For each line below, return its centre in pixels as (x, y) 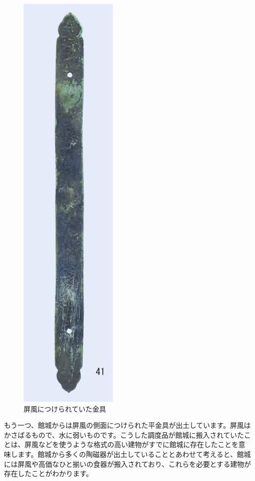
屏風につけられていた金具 (65, 408)
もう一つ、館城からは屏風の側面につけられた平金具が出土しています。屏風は (127, 425)
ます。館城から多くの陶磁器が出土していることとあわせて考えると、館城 (134, 454)
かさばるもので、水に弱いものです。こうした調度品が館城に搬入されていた (124, 434)
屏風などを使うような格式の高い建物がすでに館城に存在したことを (131, 444)
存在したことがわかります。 (48, 473)
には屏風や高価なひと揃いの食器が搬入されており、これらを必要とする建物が (127, 464)
